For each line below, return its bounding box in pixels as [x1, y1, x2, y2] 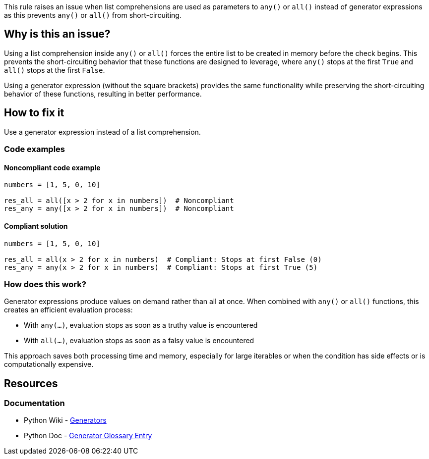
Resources [4, 377, 58, 390]
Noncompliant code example [4, 163, 101, 172]
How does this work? [4, 279, 86, 289]
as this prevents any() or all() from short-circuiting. [4, 11, 182, 19]
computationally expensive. [4, 360, 94, 369]
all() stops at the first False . [4, 65, 105, 74]
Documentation [4, 398, 65, 408]
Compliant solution [4, 221, 68, 230]
